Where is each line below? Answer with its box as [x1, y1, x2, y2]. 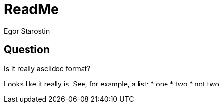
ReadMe [4, 1, 59, 18]
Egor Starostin [4, 26, 50, 35]
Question [4, 43, 50, 56]
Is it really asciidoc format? [4, 64, 91, 73]
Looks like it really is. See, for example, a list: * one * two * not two [4, 79, 219, 88]
